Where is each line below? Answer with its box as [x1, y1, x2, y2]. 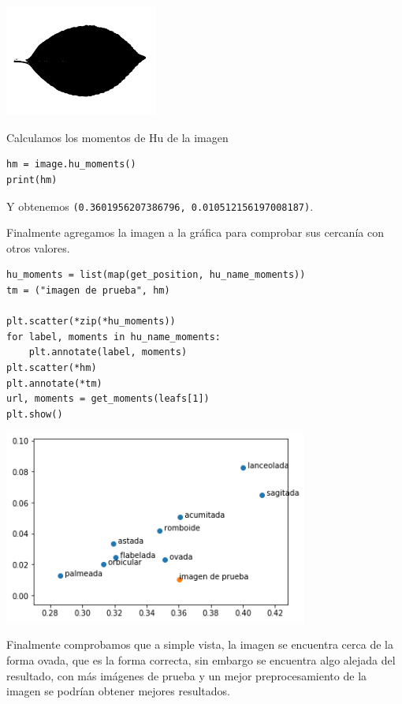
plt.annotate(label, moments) [28, 346, 188, 358]
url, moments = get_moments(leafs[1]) [6, 393, 210, 405]
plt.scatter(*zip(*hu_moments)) [6, 316, 176, 328]
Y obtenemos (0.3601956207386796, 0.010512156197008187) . [6, 197, 314, 214]
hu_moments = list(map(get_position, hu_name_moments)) [6, 269, 306, 281]
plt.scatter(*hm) [6, 361, 97, 373]
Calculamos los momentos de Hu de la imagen [6, 129, 229, 145]
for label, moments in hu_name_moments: [6, 331, 221, 343]
